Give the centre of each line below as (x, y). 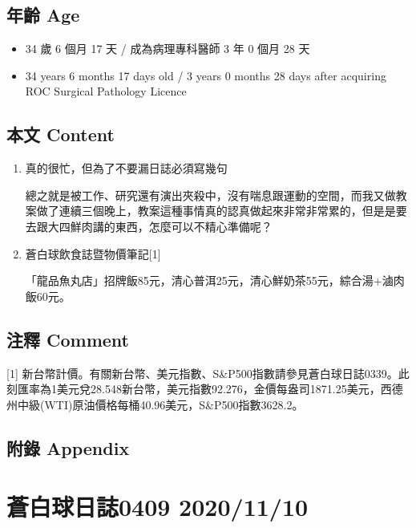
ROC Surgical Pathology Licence (106, 91)
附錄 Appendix (68, 447)
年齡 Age (43, 15)
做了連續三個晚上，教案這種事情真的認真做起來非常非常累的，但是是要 (222, 211)
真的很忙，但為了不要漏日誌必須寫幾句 (126, 168)
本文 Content (61, 134)
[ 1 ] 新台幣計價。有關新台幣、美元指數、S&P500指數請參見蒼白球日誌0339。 (202, 373)
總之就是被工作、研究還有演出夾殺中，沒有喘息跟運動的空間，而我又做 (210, 195)
